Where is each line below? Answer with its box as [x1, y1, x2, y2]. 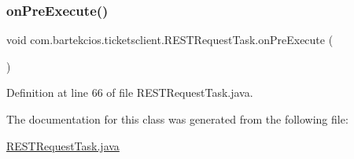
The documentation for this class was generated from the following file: [6, 111, 348, 127]
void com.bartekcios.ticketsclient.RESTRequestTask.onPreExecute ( [6, 31, 334, 48]
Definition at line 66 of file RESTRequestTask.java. [6, 84, 253, 101]
